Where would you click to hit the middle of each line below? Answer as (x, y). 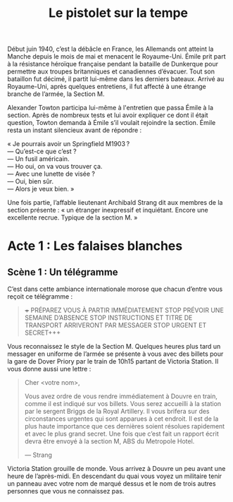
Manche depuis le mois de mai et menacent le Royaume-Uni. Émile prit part (116, 56)
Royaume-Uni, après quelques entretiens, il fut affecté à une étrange (107, 87)
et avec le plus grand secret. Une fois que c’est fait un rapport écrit (122, 434)
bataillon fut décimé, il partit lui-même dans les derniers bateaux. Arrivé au (116, 79)
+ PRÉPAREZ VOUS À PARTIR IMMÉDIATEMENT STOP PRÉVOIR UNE (124, 310)
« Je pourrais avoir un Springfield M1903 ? (69, 144)
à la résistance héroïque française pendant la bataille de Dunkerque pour (113, 64)
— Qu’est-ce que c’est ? (42, 151)
